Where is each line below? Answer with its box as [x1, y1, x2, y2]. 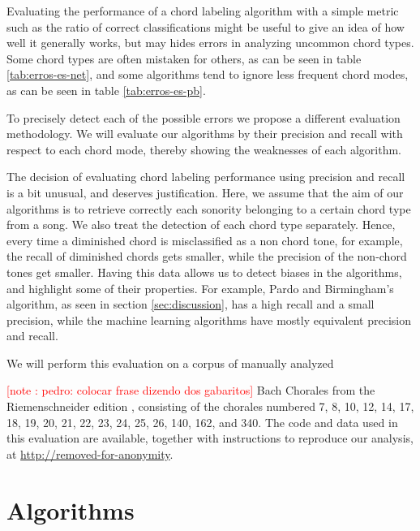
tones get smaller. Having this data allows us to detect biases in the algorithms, [6, 263, 402, 280]
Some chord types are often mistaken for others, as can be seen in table [6, 50, 362, 67]
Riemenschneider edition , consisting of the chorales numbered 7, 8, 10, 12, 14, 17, [6, 398, 414, 415]
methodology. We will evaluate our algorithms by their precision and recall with [6, 125, 403, 142]
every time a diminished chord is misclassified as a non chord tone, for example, [6, 231, 403, 248]
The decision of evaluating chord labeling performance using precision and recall [6, 168, 405, 185]
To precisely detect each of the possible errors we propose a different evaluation [6, 109, 401, 126]
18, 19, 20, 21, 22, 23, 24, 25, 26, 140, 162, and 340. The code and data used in [6, 413, 398, 430]
